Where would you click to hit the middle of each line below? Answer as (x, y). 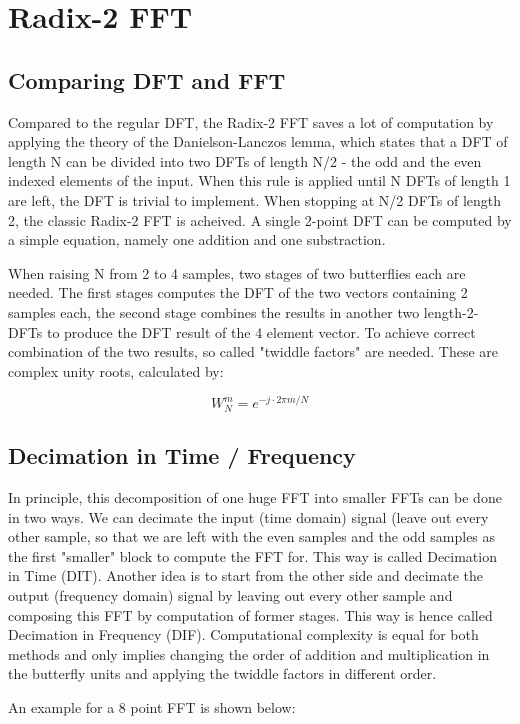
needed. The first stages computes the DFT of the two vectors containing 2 (238, 292)
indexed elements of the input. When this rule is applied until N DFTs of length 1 (259, 180)
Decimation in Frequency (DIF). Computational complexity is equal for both (243, 634)
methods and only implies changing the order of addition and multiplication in (249, 653)
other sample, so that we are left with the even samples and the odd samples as (252, 536)
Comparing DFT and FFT (147, 79)
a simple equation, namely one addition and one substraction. (197, 239)
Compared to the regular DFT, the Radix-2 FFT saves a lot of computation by (251, 121)
